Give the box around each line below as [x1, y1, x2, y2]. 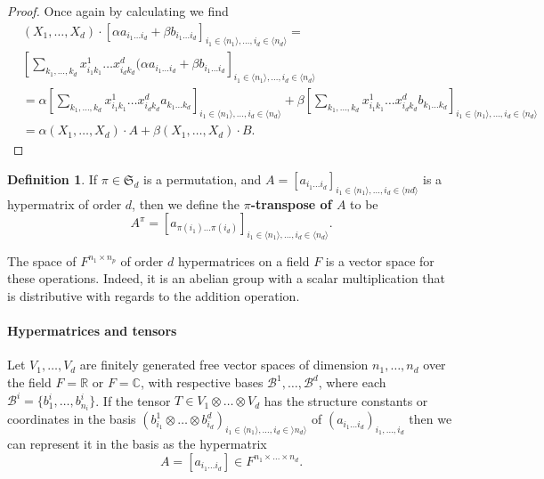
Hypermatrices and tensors [7, 321, 177, 340]
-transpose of [250, 194, 332, 213]
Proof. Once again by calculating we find [7, 2, 229, 20]
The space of [7, 251, 77, 270]
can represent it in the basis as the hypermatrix [7, 434, 267, 453]
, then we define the [132, 194, 240, 213]
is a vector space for [325, 251, 434, 270]
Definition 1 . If [7, 169, 98, 188]
